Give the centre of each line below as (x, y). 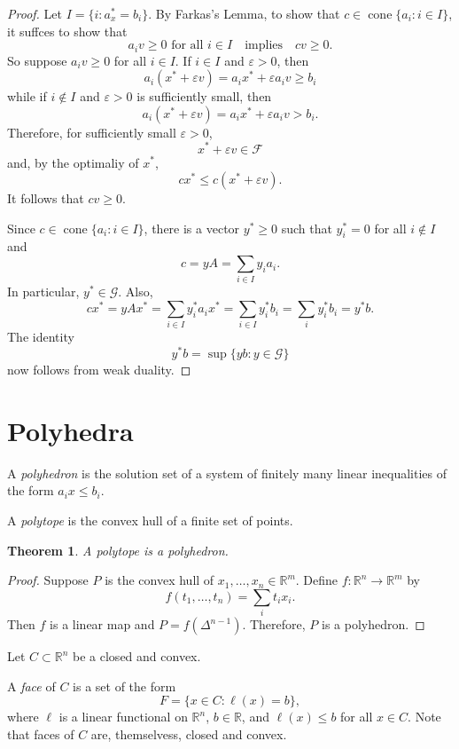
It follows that (46, 198)
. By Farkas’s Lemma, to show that (244, 13)
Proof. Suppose (48, 580)
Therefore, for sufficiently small (92, 132)
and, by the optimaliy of (73, 162)
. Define (317, 580)
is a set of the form (124, 686)
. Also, (136, 292)
